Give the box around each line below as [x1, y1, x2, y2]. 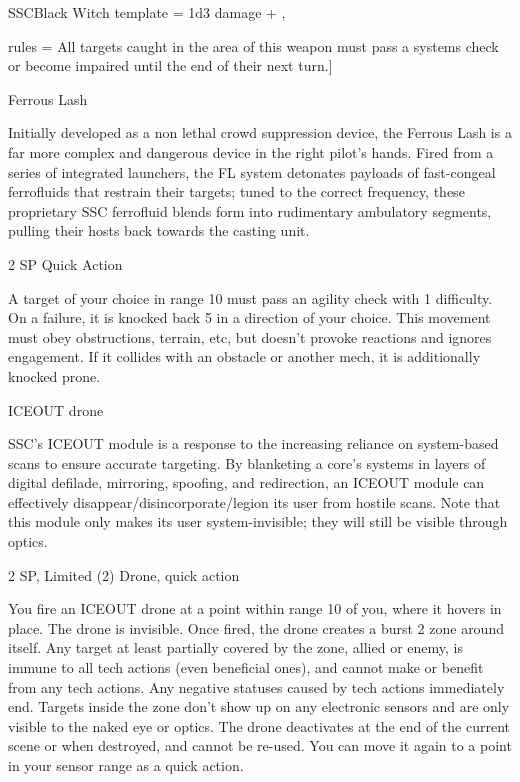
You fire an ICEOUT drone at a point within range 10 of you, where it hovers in [8, 598, 502, 619]
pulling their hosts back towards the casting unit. [8, 220, 310, 241]
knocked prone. [8, 365, 101, 386]
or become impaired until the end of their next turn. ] [8, 55, 333, 76]
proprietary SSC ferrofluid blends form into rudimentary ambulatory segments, [8, 200, 492, 221]
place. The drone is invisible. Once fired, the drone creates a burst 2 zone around [8, 617, 504, 638]
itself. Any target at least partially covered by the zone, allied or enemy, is [8, 637, 463, 658]
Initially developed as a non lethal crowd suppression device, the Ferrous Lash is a [8, 122, 512, 143]
